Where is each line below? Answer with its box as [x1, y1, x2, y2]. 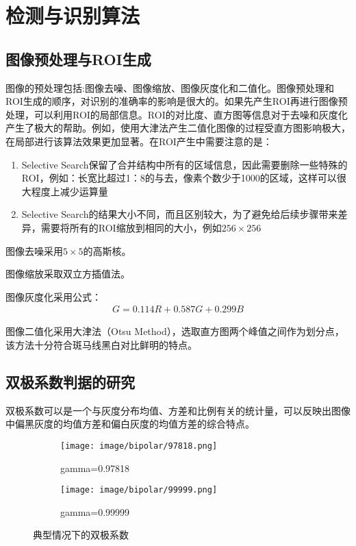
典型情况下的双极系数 [33, 528, 129, 542]
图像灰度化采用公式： [5, 289, 101, 303]
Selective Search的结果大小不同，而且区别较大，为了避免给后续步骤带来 [21, 207, 338, 221]
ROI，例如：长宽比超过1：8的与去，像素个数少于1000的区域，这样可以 [21, 171, 337, 185]
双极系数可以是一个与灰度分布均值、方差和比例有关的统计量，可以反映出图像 [5, 403, 351, 417]
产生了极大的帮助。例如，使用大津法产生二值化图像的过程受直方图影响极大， [5, 121, 351, 135]
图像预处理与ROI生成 [5, 48, 151, 69]
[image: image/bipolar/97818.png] [60, 440, 218, 451]
